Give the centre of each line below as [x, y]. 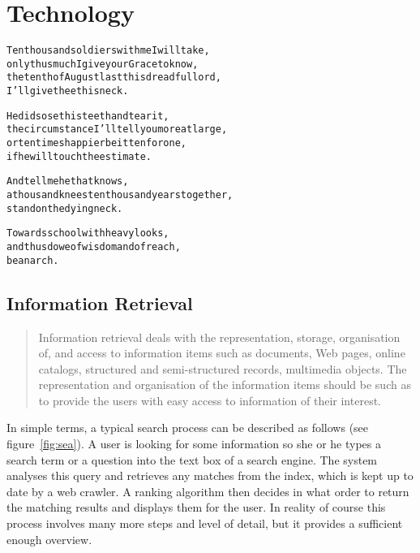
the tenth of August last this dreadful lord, [114, 78]
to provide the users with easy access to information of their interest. [210, 400]
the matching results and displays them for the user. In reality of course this [196, 507]
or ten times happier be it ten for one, [96, 143]
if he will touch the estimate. [79, 156]
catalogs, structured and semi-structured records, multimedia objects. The [223, 368]
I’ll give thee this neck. [68, 91]
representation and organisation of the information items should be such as [225, 385]
